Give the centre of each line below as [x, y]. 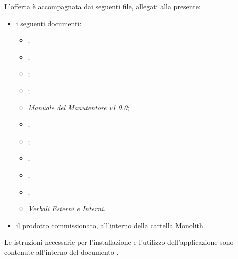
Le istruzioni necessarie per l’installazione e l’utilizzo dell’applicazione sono [119, 242]
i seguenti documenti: [49, 23]
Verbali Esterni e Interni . [67, 209]
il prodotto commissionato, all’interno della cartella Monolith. [110, 225]
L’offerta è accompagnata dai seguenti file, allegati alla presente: [102, 6]
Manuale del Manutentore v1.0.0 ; [78, 107]
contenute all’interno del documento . [61, 252]
